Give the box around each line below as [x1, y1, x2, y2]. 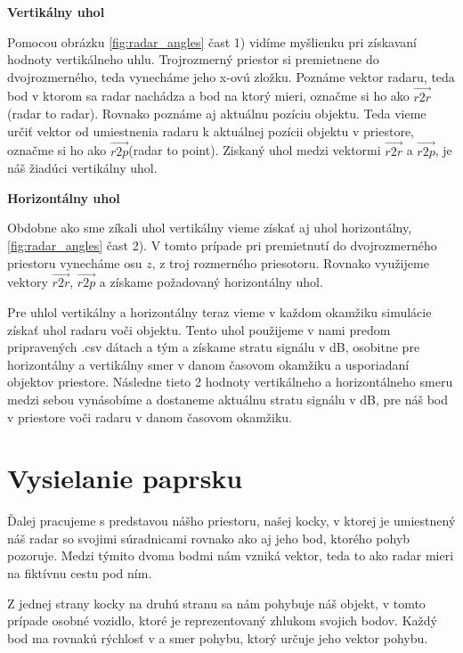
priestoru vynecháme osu [7, 253, 142, 272]
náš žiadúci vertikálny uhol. [7, 159, 158, 177]
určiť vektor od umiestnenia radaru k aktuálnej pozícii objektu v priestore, [7, 121, 415, 140]
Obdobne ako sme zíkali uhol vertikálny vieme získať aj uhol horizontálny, [7, 218, 412, 237]
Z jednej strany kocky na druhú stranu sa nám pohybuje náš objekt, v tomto [7, 593, 426, 612]
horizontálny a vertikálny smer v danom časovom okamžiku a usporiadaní [7, 355, 410, 373]
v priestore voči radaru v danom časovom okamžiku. [7, 407, 292, 426]
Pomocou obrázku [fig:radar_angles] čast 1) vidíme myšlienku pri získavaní [7, 32, 417, 51]
